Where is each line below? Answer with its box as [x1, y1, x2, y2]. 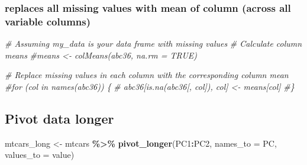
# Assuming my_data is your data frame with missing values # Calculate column [5, 37, 302, 50]
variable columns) [5, 14, 91, 28]
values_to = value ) [5, 148, 75, 161]
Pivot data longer [5, 109, 114, 127]
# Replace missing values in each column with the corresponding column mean [5, 69, 289, 81]
